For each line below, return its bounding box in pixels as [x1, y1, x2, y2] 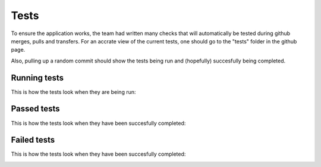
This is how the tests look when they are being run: [11, 88, 136, 95]
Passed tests [11, 104, 60, 114]
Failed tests [11, 135, 55, 145]
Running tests [11, 73, 64, 83]
